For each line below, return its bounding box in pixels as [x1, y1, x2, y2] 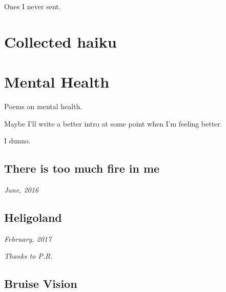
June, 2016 [4, 184, 39, 195]
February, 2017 [4, 233, 52, 244]
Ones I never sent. [4, 1, 61, 11]
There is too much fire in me [4, 160, 160, 176]
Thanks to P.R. [4, 251, 53, 261]
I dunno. [4, 135, 31, 146]
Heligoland [4, 210, 62, 225]
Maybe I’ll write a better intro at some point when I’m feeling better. [4, 118, 222, 129]
